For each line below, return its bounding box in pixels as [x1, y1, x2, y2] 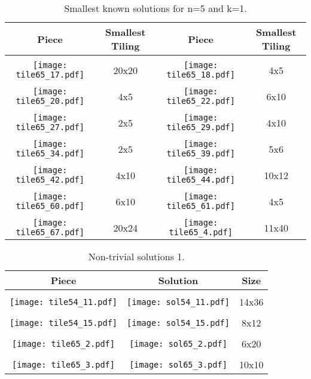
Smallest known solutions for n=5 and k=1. [64, 1, 247, 15]
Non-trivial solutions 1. [88, 249, 185, 263]
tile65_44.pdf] [166, 175, 235, 184]
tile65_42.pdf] [16, 175, 84, 184]
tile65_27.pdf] [16, 122, 84, 132]
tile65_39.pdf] [166, 149, 235, 158]
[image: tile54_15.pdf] [10, 318, 118, 328]
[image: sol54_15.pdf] [127, 318, 230, 328]
